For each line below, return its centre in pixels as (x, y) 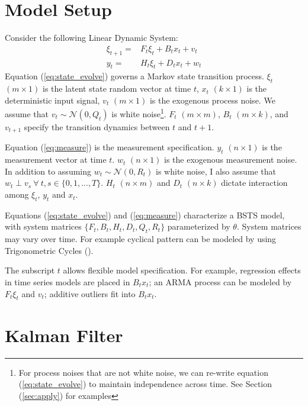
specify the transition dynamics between (97, 127)
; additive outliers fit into (90, 293)
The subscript (30, 270)
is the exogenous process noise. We (212, 100)
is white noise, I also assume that (216, 171)
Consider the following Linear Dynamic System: (92, 38)
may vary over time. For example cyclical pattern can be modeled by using (141, 239)
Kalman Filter (64, 335)
